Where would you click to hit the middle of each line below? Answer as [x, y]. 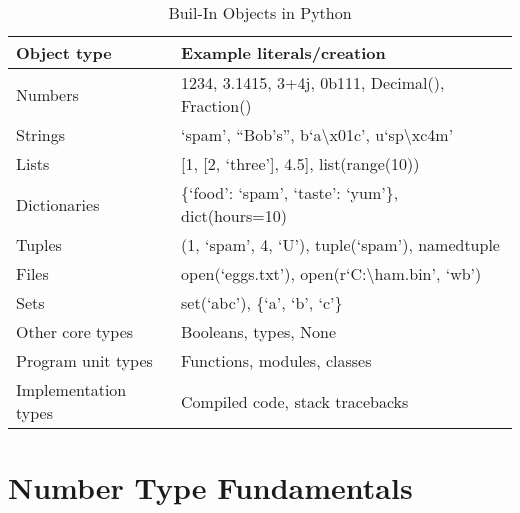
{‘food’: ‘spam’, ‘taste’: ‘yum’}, [290, 192]
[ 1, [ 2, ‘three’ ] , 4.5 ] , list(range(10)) [300, 163]
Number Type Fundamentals [210, 487]
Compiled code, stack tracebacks [295, 401]
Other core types [75, 331]
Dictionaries [58, 204]
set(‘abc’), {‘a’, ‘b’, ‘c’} [262, 302]
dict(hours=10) [234, 215]
